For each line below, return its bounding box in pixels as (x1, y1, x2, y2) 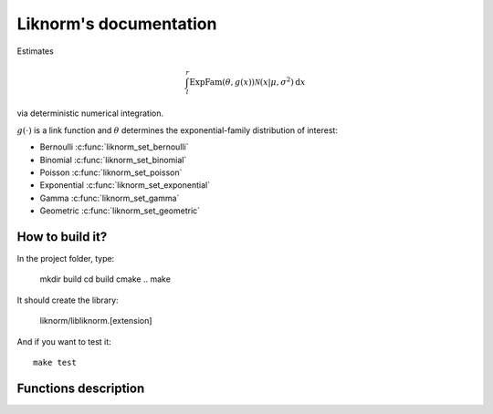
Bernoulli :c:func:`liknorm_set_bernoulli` (39, 141, 189, 152)
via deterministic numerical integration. (16, 108, 164, 119)
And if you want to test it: (16, 336, 111, 347)
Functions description (16, 380, 145, 396)
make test (33, 357, 77, 368)
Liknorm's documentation (16, 14, 217, 34)
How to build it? (16, 229, 108, 244)
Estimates (16, 46, 54, 57)
